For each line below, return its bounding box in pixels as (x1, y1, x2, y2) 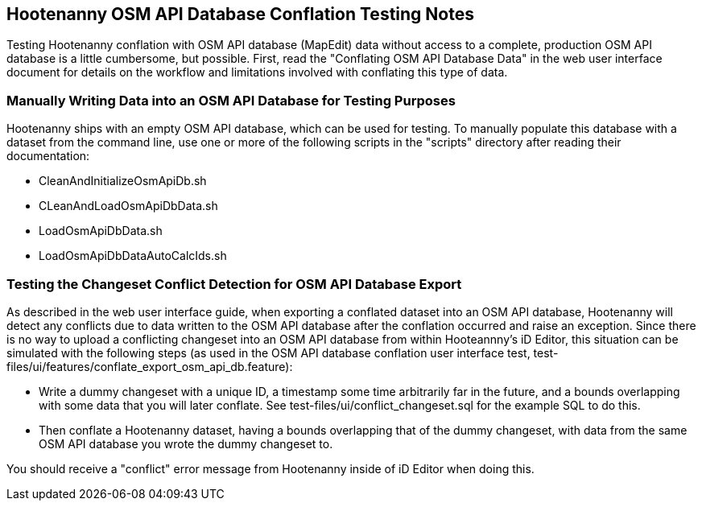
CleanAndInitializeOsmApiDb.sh (39, 174, 207, 188)
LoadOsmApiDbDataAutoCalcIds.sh (39, 249, 227, 263)
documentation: (6, 149, 90, 163)
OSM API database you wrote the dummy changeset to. (39, 436, 333, 451)
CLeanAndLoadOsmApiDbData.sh (39, 199, 218, 213)
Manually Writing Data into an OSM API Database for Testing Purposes (6, 92, 456, 109)
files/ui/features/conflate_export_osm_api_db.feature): (6, 359, 293, 373)
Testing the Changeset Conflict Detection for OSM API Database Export (6, 275, 462, 292)
